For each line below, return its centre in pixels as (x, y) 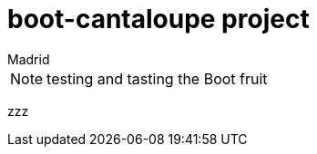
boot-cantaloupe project (158, 19)
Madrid (29, 59)
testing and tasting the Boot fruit (157, 78)
